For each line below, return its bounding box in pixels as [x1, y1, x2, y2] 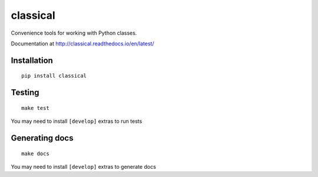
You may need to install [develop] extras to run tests [11, 118, 143, 125]
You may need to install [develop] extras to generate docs [11, 163, 156, 170]
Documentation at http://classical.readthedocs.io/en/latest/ [11, 40, 154, 47]
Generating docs [11, 133, 74, 143]
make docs [21, 150, 49, 157]
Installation [11, 55, 53, 65]
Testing [11, 88, 39, 98]
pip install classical [21, 72, 87, 79]
